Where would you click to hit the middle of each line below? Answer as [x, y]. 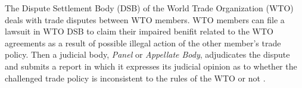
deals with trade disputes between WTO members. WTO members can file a [145, 19]
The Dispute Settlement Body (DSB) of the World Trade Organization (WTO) [149, 8]
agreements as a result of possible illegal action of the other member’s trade [143, 43]
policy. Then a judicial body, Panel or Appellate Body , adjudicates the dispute [147, 54]
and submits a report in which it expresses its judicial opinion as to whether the [151, 66]
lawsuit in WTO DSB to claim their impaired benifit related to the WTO [139, 31]
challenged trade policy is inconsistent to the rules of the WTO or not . [135, 78]
